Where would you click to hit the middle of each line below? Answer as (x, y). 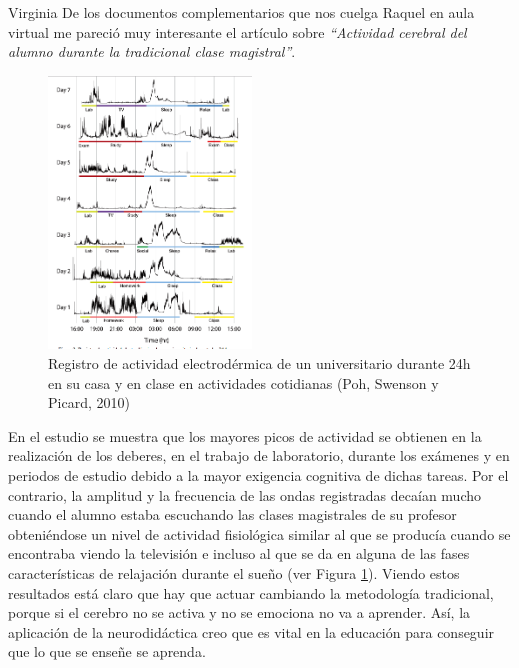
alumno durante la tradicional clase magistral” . (152, 51)
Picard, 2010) (89, 402)
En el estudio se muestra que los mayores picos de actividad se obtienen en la (245, 435)
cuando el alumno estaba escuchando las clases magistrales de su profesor (232, 514)
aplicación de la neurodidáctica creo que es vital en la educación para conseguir (251, 631)
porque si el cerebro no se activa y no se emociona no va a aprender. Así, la (239, 612)
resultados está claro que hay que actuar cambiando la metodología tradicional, (251, 592)
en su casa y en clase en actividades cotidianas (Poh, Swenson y (243, 382)
